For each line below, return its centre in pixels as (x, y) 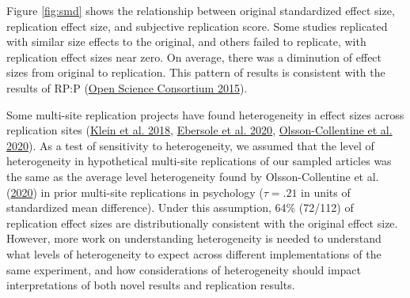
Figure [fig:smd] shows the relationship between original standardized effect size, (201, 10)
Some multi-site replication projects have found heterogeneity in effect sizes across (205, 114)
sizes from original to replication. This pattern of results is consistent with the (196, 72)
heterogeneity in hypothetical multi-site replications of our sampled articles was (199, 161)
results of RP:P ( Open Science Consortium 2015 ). (127, 87)
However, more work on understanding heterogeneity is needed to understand (194, 238)
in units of (326, 192)
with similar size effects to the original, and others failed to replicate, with (186, 41)
